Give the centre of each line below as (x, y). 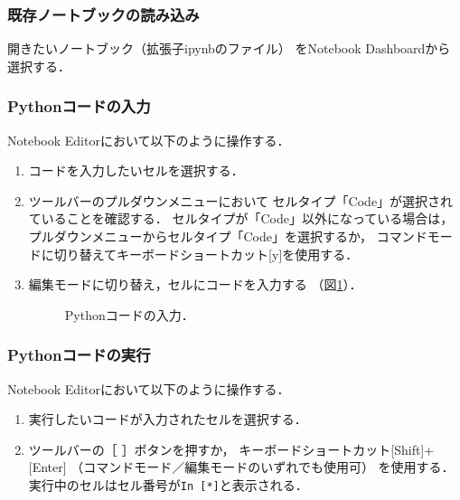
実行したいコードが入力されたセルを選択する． (168, 419)
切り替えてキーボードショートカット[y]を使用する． (206, 254)
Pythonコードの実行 (79, 355)
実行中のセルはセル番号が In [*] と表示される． (168, 484)
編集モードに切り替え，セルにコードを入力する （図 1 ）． (195, 284)
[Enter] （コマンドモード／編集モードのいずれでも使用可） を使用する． (241, 467)
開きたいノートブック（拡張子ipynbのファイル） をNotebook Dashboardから (229, 48)
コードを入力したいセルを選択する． (136, 170)
